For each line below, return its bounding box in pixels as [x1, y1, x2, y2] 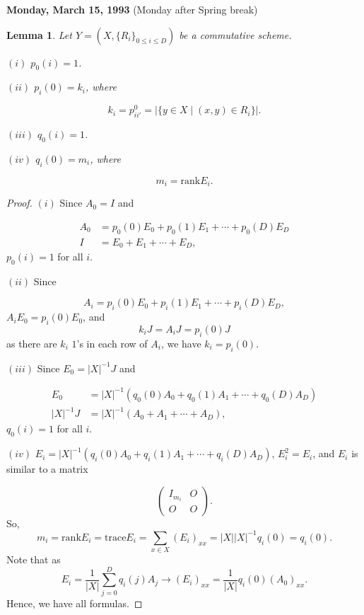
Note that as [6, 552, 61, 567]
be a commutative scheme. [179, 27, 292, 42]
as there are [6, 335, 57, 350]
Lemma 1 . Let [6, 27, 72, 42]
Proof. [6, 195, 33, 210]
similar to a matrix [6, 461, 88, 476]
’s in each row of [76, 335, 148, 350]
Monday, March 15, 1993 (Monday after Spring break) [6, 2, 258, 16]
